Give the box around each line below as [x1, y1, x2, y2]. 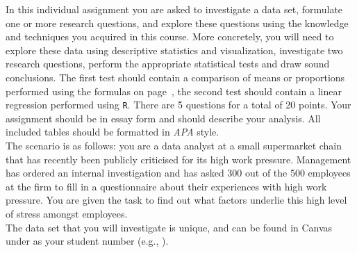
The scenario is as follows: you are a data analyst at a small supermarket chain [6, 138, 342, 152]
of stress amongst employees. [6, 206, 128, 220]
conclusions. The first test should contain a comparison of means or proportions [6, 70, 345, 84]
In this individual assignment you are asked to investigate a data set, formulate [6, 2, 343, 16]
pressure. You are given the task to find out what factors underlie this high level [6, 193, 347, 207]
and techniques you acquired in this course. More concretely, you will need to [6, 29, 334, 44]
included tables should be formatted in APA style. [6, 124, 219, 139]
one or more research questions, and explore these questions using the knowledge [6, 15, 349, 30]
